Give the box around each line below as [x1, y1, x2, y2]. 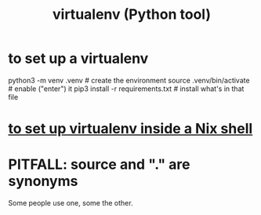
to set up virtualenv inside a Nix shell [8, 120, 253, 138]
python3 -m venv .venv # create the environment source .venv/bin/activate [8, 75, 250, 85]
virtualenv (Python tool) [52, 5, 212, 24]
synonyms [8, 173, 78, 190]
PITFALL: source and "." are [8, 155, 190, 173]
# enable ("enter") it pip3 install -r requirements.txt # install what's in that [8, 84, 245, 93]
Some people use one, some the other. [8, 199, 133, 208]
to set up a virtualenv [8, 49, 149, 67]
